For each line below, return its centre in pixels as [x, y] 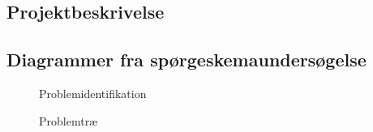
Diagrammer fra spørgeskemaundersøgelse [186, 60]
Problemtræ [69, 120]
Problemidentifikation [93, 93]
